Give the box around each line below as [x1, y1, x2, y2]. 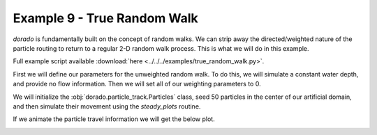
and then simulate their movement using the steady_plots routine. [13, 102, 201, 111]
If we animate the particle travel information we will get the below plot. [13, 115, 216, 123]
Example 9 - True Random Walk [13, 10, 198, 26]
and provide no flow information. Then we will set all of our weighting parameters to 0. [13, 80, 261, 88]
